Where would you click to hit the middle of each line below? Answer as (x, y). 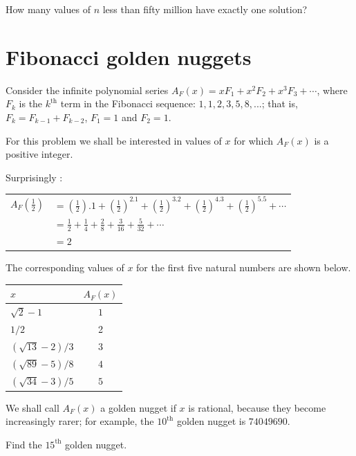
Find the (24, 444)
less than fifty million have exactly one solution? (205, 9)
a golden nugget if (138, 407)
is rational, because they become (257, 407)
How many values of (48, 9)
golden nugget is (211, 421)
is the (31, 103)
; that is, (280, 103)
